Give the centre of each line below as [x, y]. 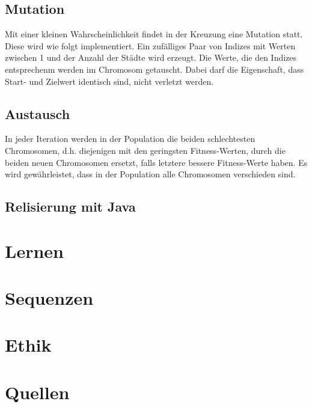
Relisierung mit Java [70, 207]
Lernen [34, 250]
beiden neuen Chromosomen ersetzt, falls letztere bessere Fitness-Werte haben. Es [156, 162]
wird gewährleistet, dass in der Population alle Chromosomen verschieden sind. [150, 174]
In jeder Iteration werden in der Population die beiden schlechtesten [130, 139]
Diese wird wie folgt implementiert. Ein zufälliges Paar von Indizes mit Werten [150, 45]
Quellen [37, 392]
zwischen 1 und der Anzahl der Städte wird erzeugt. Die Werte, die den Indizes [151, 57]
